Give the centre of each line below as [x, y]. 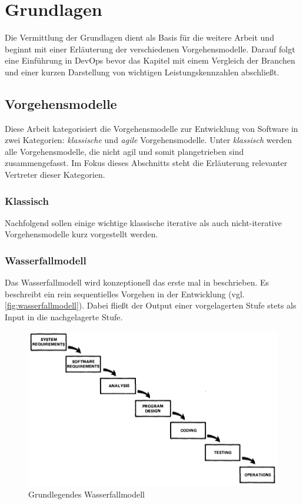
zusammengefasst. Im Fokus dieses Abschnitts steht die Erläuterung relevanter [146, 163]
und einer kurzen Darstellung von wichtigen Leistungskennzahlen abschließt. [142, 72]
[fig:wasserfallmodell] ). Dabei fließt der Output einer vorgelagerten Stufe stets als [151, 305]
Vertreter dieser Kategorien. [55, 175]
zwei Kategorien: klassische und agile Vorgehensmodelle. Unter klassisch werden [148, 140]
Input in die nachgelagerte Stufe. [64, 317]
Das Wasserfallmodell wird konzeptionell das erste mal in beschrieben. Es [137, 282]
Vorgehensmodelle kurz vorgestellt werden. [81, 234]
